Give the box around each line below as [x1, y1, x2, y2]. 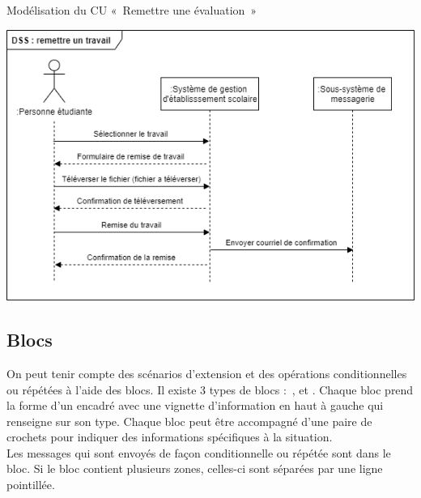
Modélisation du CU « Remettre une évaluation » [6, 2, 257, 18]
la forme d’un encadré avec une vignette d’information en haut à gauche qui [6, 397, 384, 414]
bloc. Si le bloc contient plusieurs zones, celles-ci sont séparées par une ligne [6, 460, 383, 477]
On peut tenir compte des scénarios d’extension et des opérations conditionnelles [6, 364, 407, 381]
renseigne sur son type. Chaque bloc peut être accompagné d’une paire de [6, 412, 372, 429]
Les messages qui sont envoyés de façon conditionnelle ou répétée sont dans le [6, 444, 391, 461]
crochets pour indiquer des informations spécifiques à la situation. [6, 428, 333, 445]
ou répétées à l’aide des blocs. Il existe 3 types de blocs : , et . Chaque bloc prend [6, 381, 414, 398]
